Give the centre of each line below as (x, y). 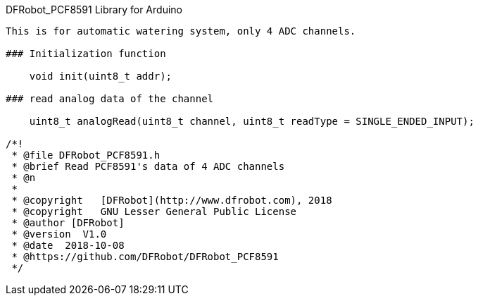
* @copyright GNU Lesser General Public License (154, 211)
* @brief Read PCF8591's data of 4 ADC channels (148, 166)
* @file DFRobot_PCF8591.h (86, 155)
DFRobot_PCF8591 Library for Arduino (94, 10)
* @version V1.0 (59, 234)
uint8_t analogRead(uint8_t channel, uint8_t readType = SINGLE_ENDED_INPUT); (252, 121)
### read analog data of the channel (110, 99)
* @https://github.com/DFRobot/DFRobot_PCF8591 (145, 257)
